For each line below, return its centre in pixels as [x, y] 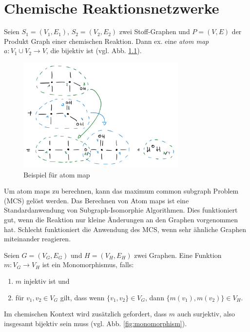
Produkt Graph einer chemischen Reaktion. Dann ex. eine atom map [106, 41]
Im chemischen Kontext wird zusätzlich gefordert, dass [86, 314]
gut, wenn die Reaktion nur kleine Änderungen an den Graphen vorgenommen [121, 220]
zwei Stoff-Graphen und [154, 31]
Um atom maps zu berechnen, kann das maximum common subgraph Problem [121, 191]
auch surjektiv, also [206, 314]
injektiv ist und [47, 281]
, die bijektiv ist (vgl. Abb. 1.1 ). [94, 50]
